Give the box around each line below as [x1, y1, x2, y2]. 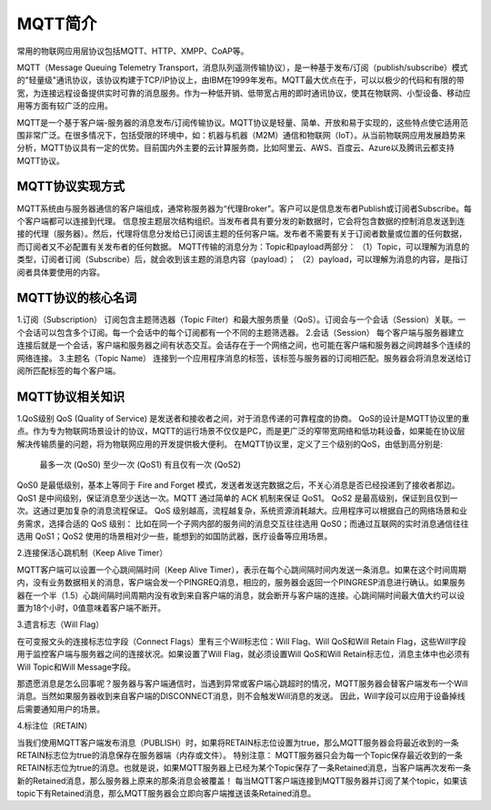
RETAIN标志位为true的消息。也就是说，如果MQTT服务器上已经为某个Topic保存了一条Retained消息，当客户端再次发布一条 [16, 763, 472, 774]
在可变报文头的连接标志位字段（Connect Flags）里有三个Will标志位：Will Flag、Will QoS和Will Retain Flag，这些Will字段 [16, 635, 467, 646]
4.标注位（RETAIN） [16, 720, 93, 732]
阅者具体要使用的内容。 [16, 267, 105, 278]
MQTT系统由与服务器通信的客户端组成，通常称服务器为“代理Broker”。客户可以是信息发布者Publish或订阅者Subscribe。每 [16, 203, 472, 214]
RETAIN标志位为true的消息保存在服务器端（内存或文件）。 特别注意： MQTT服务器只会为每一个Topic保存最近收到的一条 [16, 749, 463, 760]
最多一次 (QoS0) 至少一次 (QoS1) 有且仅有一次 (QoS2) [39, 460, 241, 471]
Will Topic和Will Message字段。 [16, 661, 136, 673]
